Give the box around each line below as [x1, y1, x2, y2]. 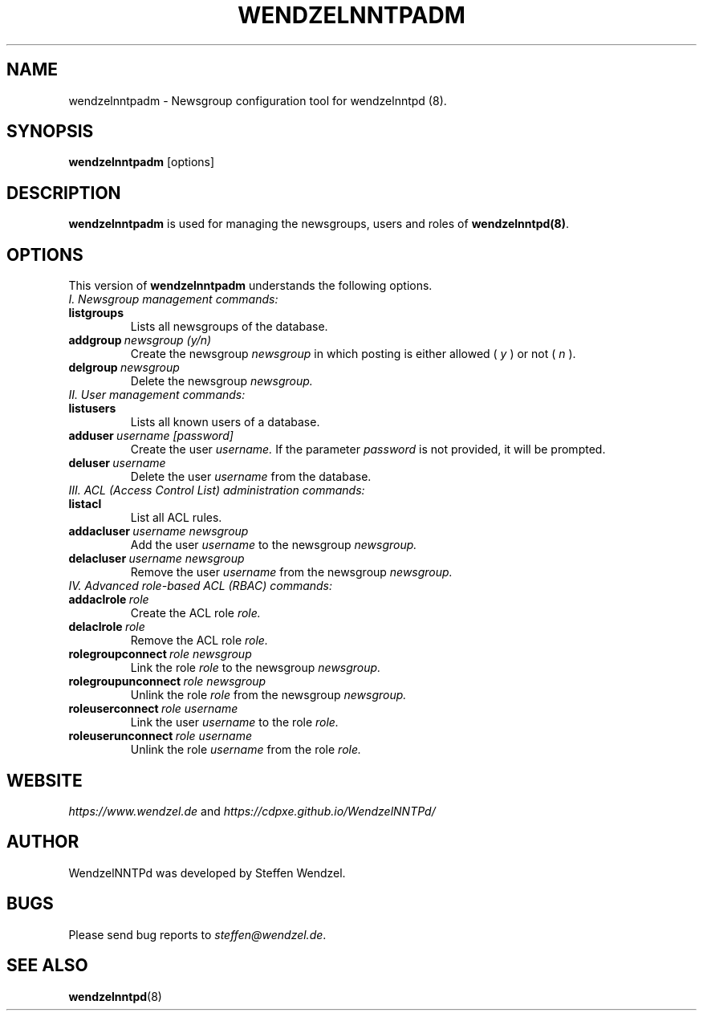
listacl [68, 497, 102, 511]
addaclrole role [68, 592, 149, 607]
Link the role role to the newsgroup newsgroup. [130, 661, 381, 675]
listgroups [68, 306, 124, 320]
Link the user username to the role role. [130, 715, 339, 730]
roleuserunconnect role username [68, 729, 253, 743]
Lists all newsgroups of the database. [130, 319, 328, 334]
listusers [68, 401, 116, 416]
